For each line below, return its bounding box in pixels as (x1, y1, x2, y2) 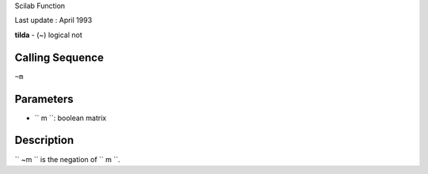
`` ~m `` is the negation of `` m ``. (14, 154, 120, 164)
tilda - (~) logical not (14, 30, 82, 40)
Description (14, 134, 75, 147)
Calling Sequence (14, 51, 105, 64)
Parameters (14, 92, 74, 106)
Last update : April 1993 (14, 16, 93, 25)
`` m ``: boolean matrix (34, 113, 107, 123)
